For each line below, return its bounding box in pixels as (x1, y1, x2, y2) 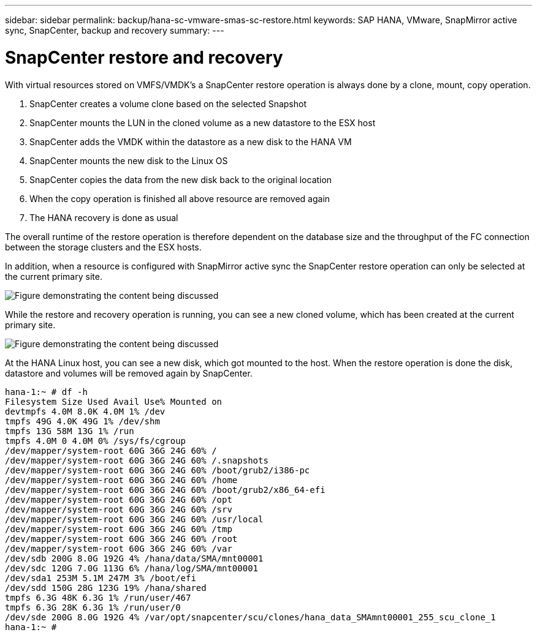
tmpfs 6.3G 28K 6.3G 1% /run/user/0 (5, 602, 181, 612)
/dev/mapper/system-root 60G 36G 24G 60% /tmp (5, 524, 232, 534)
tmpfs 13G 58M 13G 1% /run (5, 426, 134, 436)
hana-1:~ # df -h (5, 386, 88, 397)
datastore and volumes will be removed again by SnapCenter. (5, 367, 253, 378)
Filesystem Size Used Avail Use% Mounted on (5, 396, 223, 407)
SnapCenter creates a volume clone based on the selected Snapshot (29, 98, 307, 109)
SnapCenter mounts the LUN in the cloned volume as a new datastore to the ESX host (29, 117, 376, 128)
